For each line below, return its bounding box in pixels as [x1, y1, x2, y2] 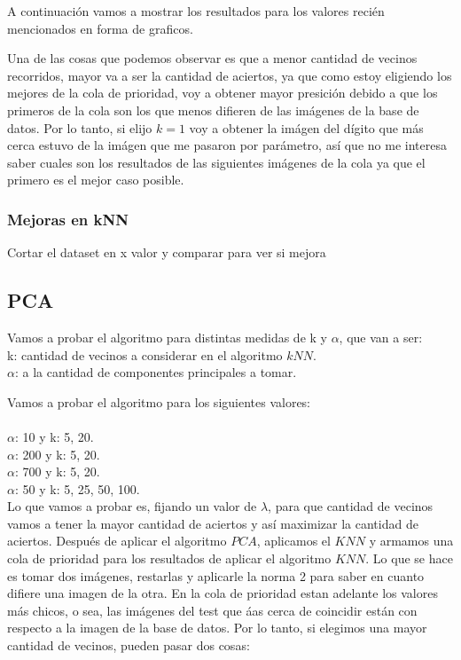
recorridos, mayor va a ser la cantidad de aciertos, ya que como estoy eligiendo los [7, 66, 452, 84]
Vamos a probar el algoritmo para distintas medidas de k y [7, 327, 327, 346]
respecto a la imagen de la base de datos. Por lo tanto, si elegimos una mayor [7, 618, 427, 637]
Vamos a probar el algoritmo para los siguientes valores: [7, 392, 311, 411]
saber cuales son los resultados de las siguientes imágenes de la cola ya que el [7, 153, 426, 171]
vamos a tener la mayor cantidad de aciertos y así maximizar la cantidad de [7, 514, 418, 532]
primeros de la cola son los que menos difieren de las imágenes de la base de [7, 100, 419, 119]
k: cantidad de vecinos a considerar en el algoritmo [7, 345, 283, 364]
